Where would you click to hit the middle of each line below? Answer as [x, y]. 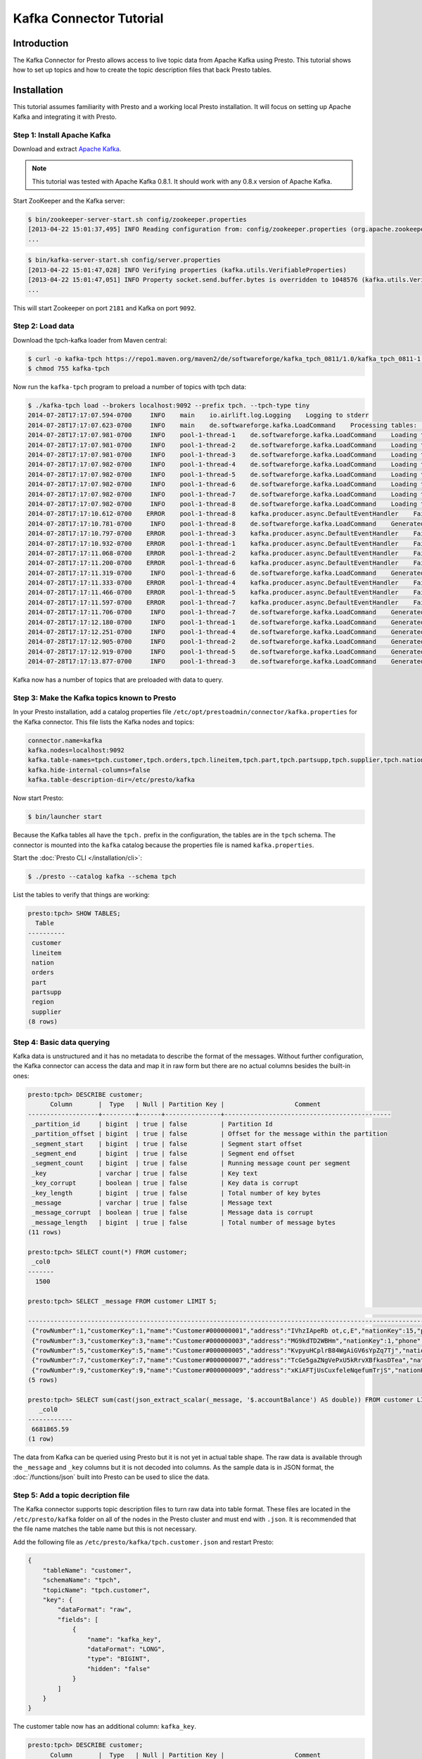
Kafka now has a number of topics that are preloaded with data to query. [118, 680]
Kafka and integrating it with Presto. [65, 117]
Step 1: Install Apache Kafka [62, 135]
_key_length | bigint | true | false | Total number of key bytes [177, 1193]
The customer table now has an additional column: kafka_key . [105, 1727]
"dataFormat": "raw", [95, 1610]
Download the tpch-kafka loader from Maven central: [90, 340]
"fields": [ [78, 1619]
